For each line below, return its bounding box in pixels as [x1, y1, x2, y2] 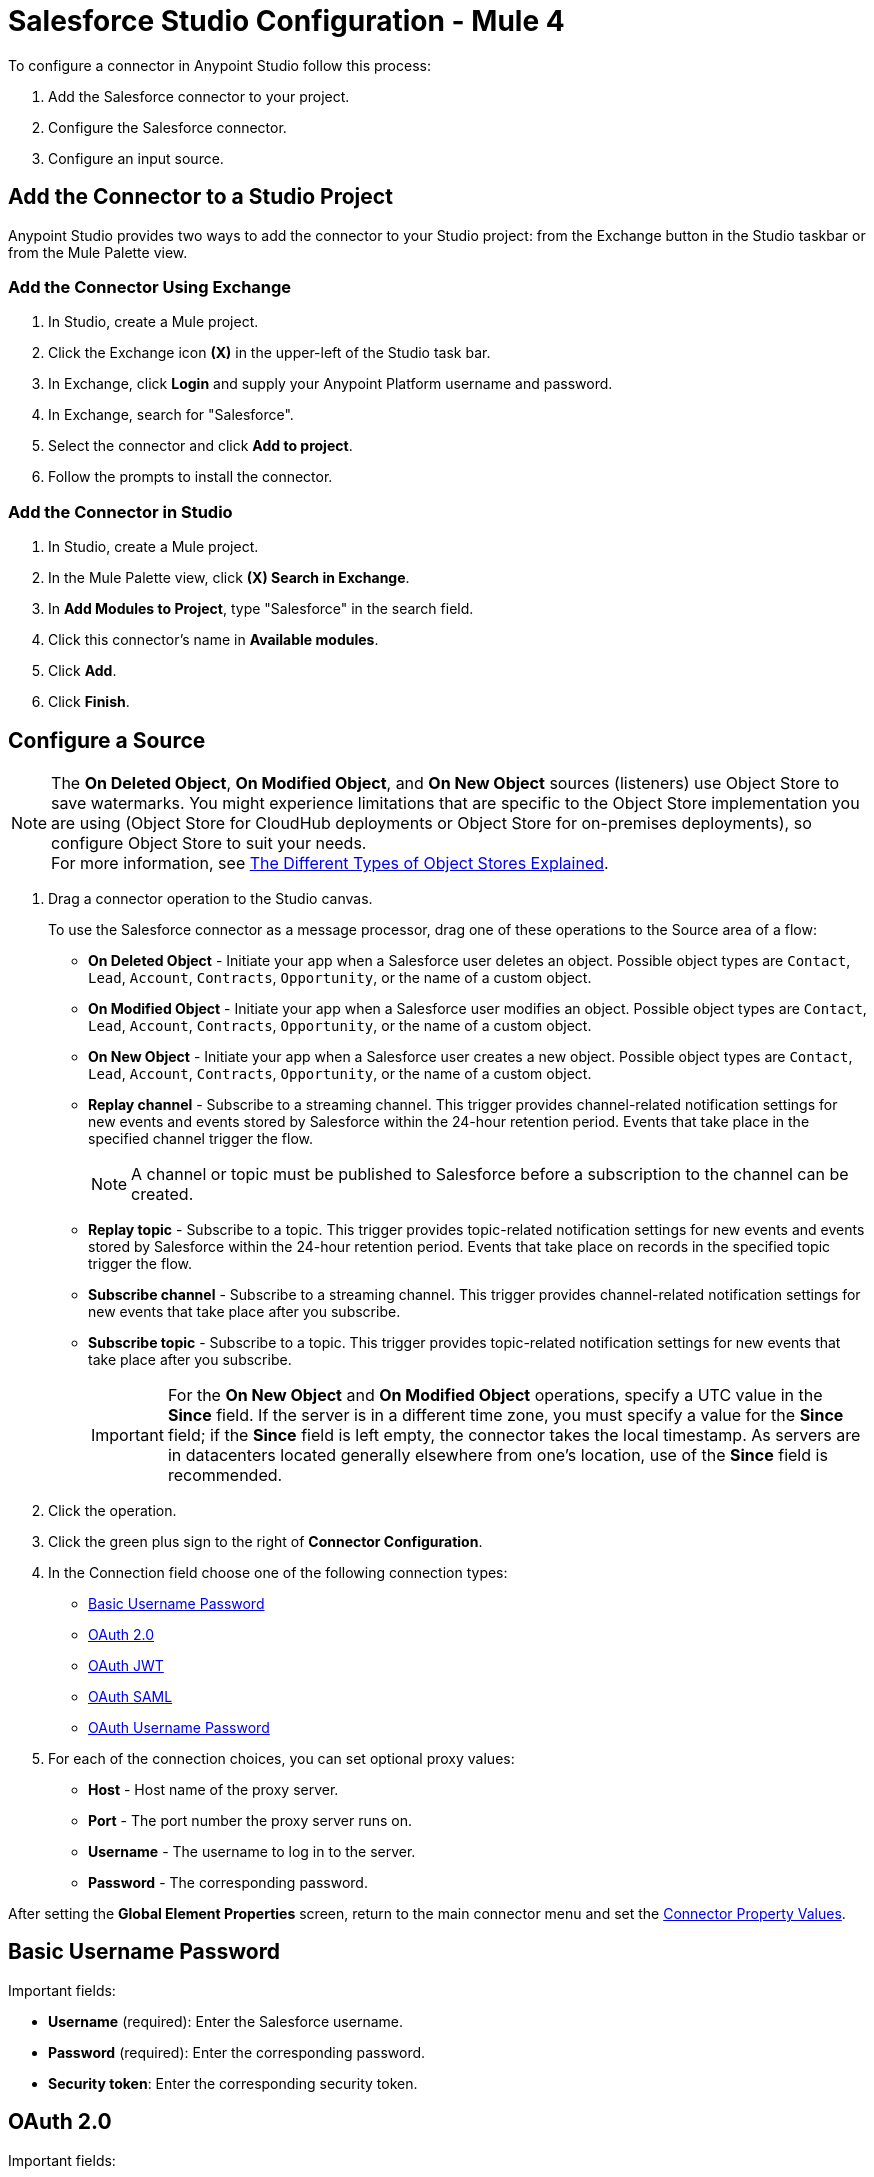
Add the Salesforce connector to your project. [48, 87, 350, 105]
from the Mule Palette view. [8, 243, 188, 261]
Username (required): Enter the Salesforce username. [48, 2012, 403, 2030]
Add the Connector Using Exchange [8, 276, 292, 297]
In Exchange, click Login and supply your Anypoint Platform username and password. [48, 375, 613, 393]
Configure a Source [8, 727, 206, 753]
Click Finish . [48, 693, 130, 711]
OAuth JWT [88, 1656, 164, 1674]
